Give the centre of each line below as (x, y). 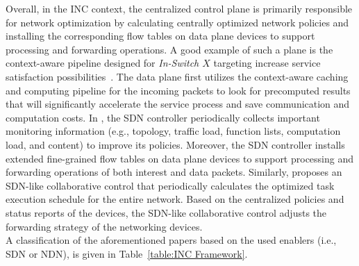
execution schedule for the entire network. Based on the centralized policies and (175, 199)
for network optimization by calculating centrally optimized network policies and (177, 22)
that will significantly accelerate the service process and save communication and (178, 104)
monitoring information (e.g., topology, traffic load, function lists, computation (173, 131)
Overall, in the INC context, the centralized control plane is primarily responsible (179, 8)
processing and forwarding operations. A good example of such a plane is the (169, 49)
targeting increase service (267, 63)
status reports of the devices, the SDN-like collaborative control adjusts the (166, 212)
